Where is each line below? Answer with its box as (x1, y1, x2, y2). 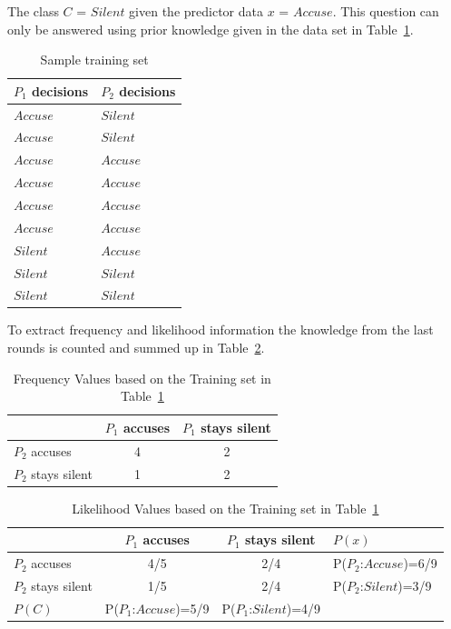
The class (7, 2, 59, 20)
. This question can (332, 2, 439, 20)
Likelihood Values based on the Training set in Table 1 (72, 498, 379, 517)
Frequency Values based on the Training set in (13, 368, 271, 387)
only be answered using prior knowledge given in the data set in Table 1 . (7, 19, 414, 38)
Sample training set (40, 50, 149, 69)
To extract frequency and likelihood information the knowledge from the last (7, 320, 434, 339)
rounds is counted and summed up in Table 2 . (7, 338, 265, 357)
